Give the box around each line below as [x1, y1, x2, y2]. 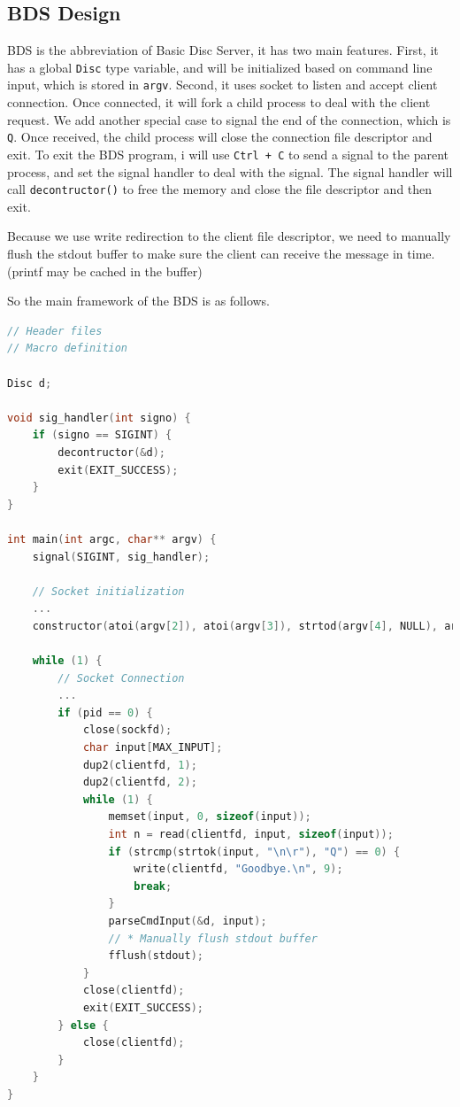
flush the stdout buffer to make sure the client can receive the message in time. [7, 244, 435, 263]
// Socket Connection [57, 671, 185, 685]
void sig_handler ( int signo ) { [7, 411, 191, 424]
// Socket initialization [32, 584, 185, 598]
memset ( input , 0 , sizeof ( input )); [108, 810, 311, 824]
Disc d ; [7, 376, 52, 390]
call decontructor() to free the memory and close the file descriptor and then [7, 180, 433, 198]
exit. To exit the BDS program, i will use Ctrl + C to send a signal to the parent [7, 144, 448, 163]
